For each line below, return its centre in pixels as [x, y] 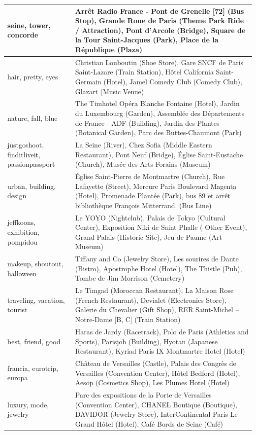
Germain [88, 81]
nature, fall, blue [32, 118]
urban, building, [32, 186]
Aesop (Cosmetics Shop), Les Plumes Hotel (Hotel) [152, 382]
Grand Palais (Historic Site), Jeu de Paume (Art [148, 236]
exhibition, [23, 232]
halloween [22, 273]
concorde [23, 35]
